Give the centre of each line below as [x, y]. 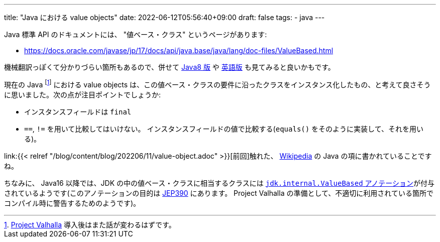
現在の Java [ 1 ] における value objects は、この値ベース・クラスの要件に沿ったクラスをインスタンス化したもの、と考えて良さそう [217, 84]
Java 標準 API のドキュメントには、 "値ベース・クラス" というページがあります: [136, 34]
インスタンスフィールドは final [78, 111]
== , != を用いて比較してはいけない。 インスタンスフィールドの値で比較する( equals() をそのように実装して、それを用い [224, 129]
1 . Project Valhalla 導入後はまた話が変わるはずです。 [90, 224]
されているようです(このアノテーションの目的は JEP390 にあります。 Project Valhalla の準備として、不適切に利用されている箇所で [219, 193]
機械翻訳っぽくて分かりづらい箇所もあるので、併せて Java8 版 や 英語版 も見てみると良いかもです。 [170, 67]
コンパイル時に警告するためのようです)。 [72, 203]
